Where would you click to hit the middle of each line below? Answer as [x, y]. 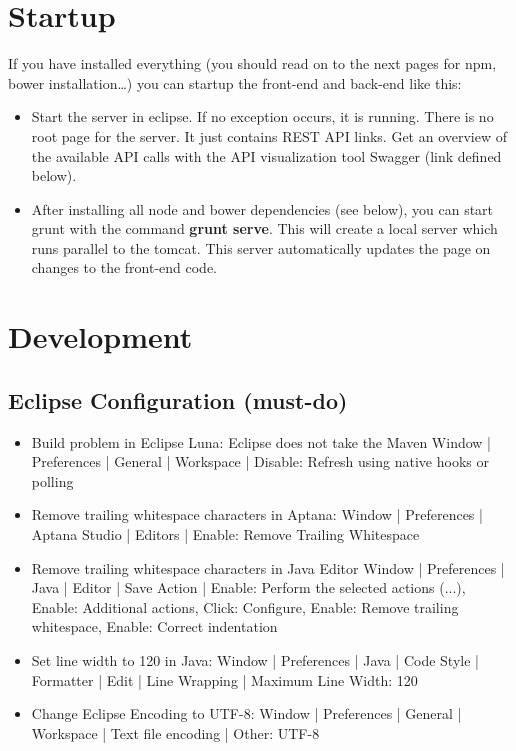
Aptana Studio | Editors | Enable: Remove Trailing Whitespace [225, 534]
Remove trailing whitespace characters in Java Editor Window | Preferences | [268, 567]
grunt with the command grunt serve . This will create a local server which [264, 228]
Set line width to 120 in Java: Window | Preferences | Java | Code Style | [255, 659]
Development [100, 336]
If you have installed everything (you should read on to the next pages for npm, [252, 63]
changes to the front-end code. [124, 267]
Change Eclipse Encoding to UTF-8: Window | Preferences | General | [246, 713]
